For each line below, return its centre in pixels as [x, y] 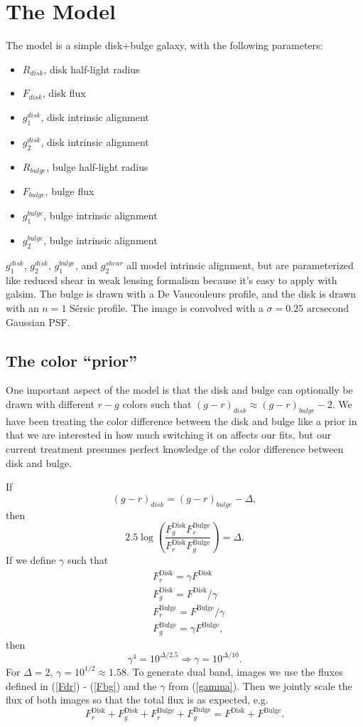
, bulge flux [70, 190]
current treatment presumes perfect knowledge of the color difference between [175, 448]
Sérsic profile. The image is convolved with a [167, 307]
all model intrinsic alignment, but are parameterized [240, 265]
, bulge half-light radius [97, 166]
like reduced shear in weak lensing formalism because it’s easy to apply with [172, 279]
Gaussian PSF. [38, 321]
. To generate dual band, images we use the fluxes [234, 671]
